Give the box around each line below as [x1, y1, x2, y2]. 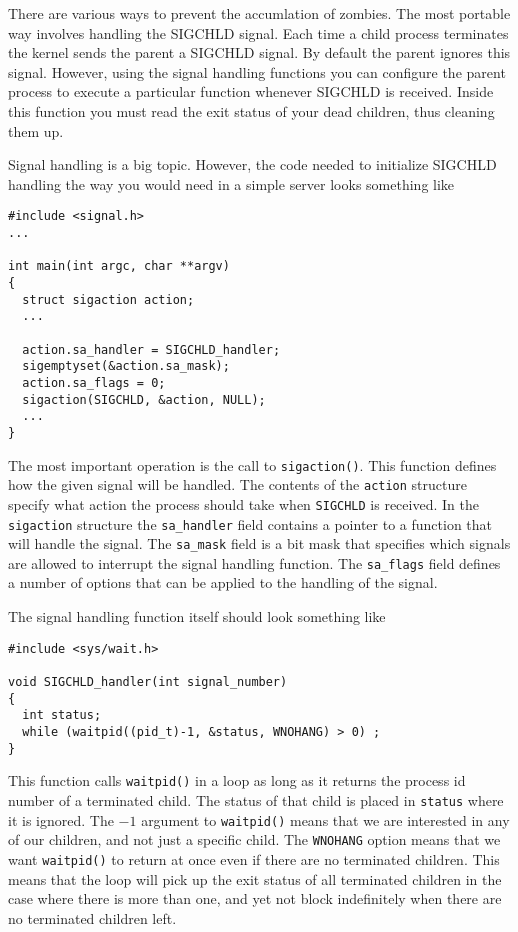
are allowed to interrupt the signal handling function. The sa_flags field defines [8, 552, 501, 573]
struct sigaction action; [22, 292, 195, 307]
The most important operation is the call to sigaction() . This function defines [8, 454, 497, 475]
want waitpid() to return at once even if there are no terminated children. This [8, 848, 500, 869]
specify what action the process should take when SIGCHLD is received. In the [8, 493, 479, 514]
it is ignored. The [8, 809, 114, 830]
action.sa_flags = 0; [22, 375, 166, 390]
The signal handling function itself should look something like [8, 606, 386, 627]
